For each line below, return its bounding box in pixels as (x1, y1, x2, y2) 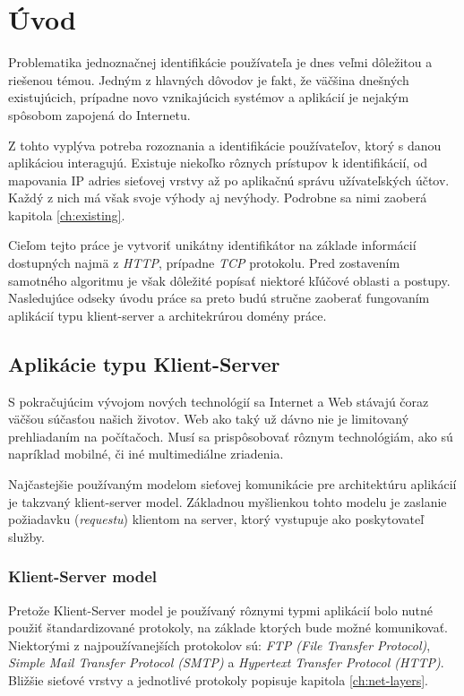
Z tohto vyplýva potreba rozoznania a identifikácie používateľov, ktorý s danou (8, 135, 442, 154)
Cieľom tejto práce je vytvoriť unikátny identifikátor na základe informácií (8, 236, 417, 254)
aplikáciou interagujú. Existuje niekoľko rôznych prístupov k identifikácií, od (8, 153, 428, 172)
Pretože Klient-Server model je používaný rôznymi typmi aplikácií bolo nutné (8, 600, 434, 619)
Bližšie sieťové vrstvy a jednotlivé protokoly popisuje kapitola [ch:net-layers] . (8, 670, 428, 689)
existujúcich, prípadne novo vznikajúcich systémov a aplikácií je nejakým (8, 88, 409, 107)
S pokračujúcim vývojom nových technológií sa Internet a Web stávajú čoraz (8, 391, 429, 410)
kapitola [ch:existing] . (8, 205, 125, 224)
